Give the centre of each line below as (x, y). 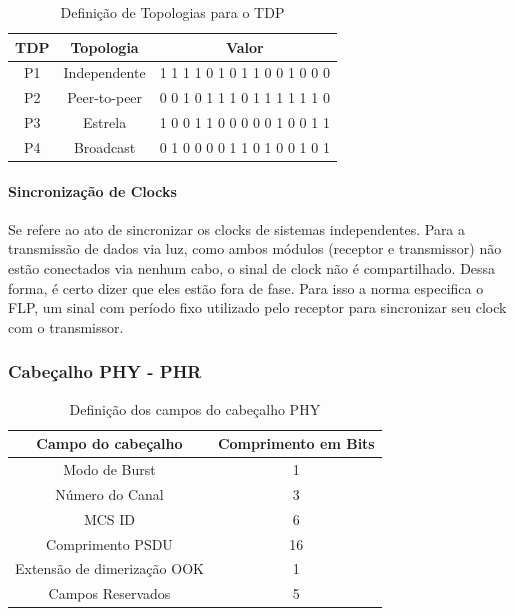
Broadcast (104, 146)
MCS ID (109, 518)
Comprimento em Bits (296, 443)
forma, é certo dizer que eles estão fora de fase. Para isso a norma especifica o (246, 287)
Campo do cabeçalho (109, 443)
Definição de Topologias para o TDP (172, 12)
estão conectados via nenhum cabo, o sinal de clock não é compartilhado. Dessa (252, 268)
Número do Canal (109, 493)
